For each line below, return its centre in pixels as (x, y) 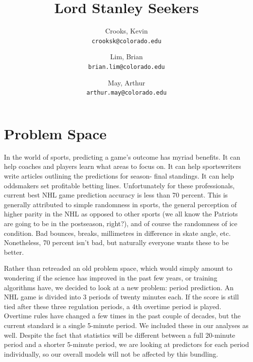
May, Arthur (126, 82)
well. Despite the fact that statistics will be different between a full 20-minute (120, 335)
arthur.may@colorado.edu (126, 93)
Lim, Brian (126, 57)
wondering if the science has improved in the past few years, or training (111, 277)
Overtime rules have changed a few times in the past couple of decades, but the (122, 316)
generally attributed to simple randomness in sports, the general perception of (120, 204)
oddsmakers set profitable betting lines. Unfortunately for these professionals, (119, 185)
